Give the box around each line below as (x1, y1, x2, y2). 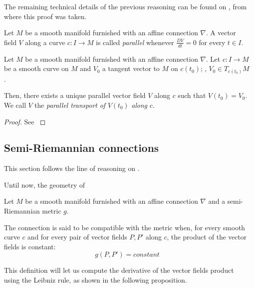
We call (4, 99, 26, 110)
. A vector (206, 27, 236, 38)
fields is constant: (4, 241, 56, 251)
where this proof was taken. (4, 11, 87, 21)
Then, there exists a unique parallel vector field (4, 90, 146, 100)
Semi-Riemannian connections (4, 140, 159, 155)
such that (178, 90, 206, 100)
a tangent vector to (102, 63, 160, 73)
